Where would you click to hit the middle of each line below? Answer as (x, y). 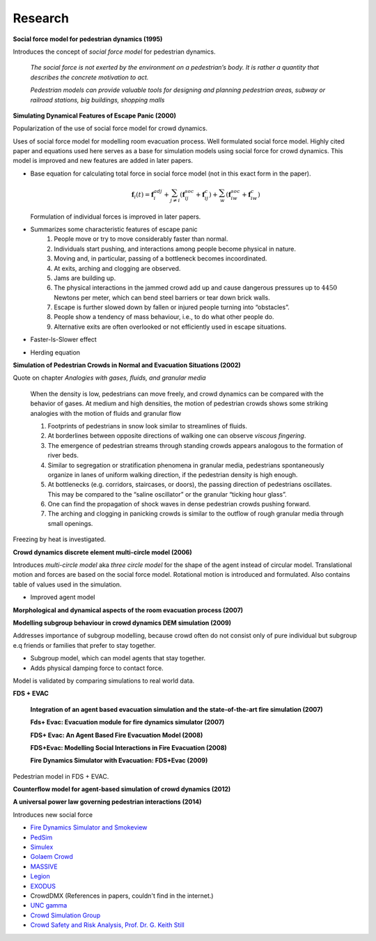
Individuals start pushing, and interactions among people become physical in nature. (175, 249)
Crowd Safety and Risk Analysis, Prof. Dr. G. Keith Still (107, 925)
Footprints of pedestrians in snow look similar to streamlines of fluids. (147, 426)
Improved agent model (63, 597)
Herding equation (55, 352)
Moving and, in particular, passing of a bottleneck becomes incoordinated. (160, 258)
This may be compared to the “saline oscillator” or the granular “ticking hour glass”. (167, 494)
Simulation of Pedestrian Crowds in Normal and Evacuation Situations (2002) (127, 365)
